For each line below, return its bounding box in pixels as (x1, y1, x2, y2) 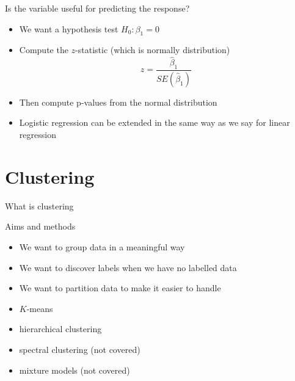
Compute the (19, 43, 68, 56)
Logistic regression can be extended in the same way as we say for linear (19, 116, 290, 129)
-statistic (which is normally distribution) (75, 43, 230, 56)
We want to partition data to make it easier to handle (19, 281, 221, 294)
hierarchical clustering (19, 322, 102, 335)
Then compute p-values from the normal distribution (19, 95, 217, 108)
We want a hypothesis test (19, 22, 118, 35)
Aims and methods (5, 220, 76, 233)
